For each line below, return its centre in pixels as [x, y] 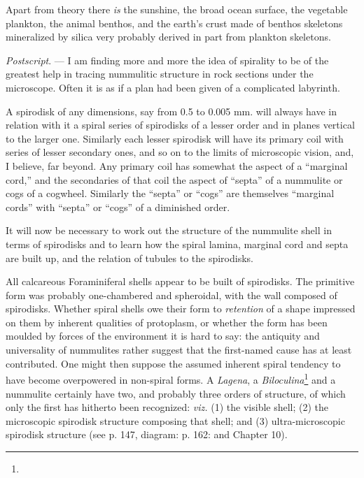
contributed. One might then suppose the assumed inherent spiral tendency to [173, 363]
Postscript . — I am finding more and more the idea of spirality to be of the [167, 60]
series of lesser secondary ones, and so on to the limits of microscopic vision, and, [180, 152]
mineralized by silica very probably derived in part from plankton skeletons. [168, 37]
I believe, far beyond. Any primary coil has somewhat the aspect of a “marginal [177, 165]
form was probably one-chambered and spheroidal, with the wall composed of [171, 295]
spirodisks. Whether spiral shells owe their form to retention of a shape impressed [181, 309]
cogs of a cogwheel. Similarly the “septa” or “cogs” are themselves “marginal [170, 193]
